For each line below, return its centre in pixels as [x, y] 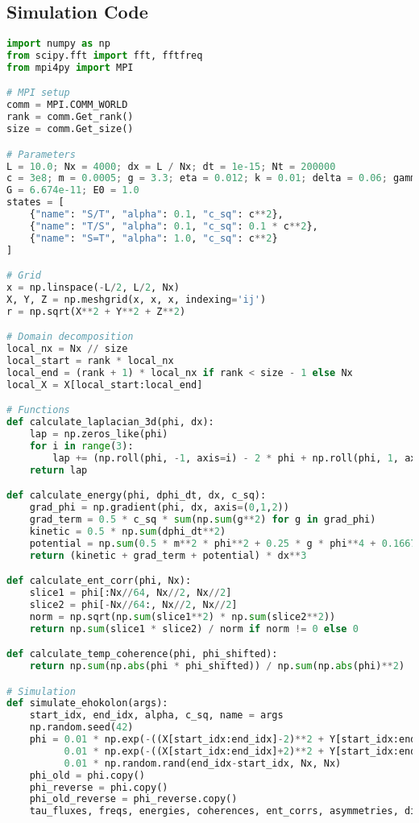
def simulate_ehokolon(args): [87, 703]
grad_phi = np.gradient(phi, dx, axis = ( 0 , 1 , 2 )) [159, 508]
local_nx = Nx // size [67, 349]
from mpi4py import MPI [70, 67]
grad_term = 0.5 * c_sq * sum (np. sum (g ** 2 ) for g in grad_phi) [203, 520]
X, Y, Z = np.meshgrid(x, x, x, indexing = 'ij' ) [137, 299]
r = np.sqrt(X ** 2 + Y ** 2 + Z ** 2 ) [96, 311]
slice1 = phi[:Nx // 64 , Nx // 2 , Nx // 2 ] [131, 593]
